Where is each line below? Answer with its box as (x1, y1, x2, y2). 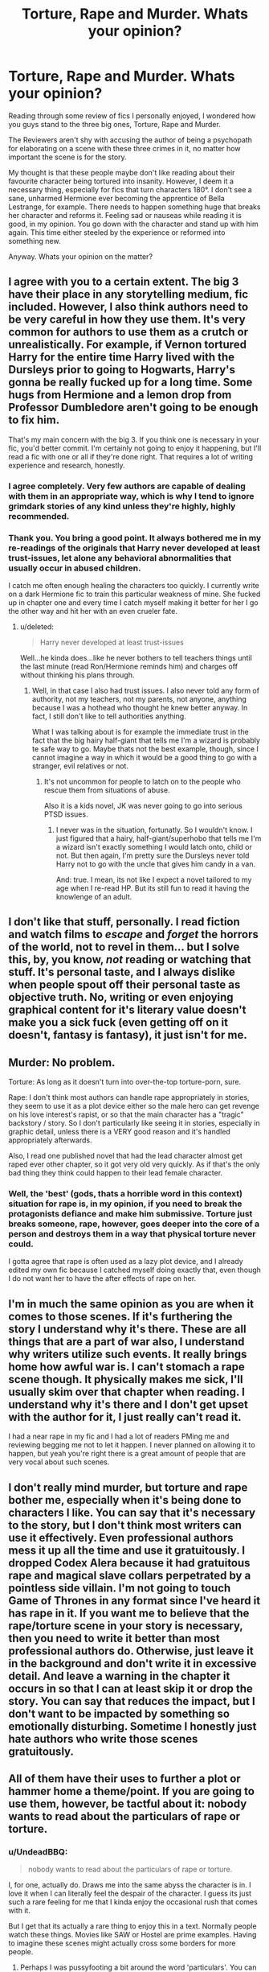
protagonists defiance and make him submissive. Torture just (8, 1208, 253, 1220)
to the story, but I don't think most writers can (8, 1518, 243, 1532)
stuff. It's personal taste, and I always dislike (8, 965, 235, 979)
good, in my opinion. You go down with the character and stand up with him (8, 219, 259, 228)
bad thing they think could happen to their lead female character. (8, 1168, 223, 1178)
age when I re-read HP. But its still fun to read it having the (55, 883, 250, 893)
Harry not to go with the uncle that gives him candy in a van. (55, 858, 255, 869)
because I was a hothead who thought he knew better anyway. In (31, 702, 248, 712)
